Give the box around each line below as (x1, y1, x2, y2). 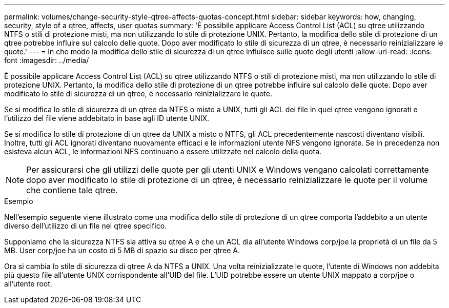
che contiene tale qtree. (26, 185, 118, 195)
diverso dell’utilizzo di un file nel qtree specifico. (4, 221, 167, 230)
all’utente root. (4, 279, 52, 288)
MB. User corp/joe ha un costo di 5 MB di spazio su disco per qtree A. (4, 246, 240, 255)
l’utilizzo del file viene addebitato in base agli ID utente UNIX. (4, 114, 210, 122)
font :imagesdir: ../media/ (4, 56, 89, 65)
